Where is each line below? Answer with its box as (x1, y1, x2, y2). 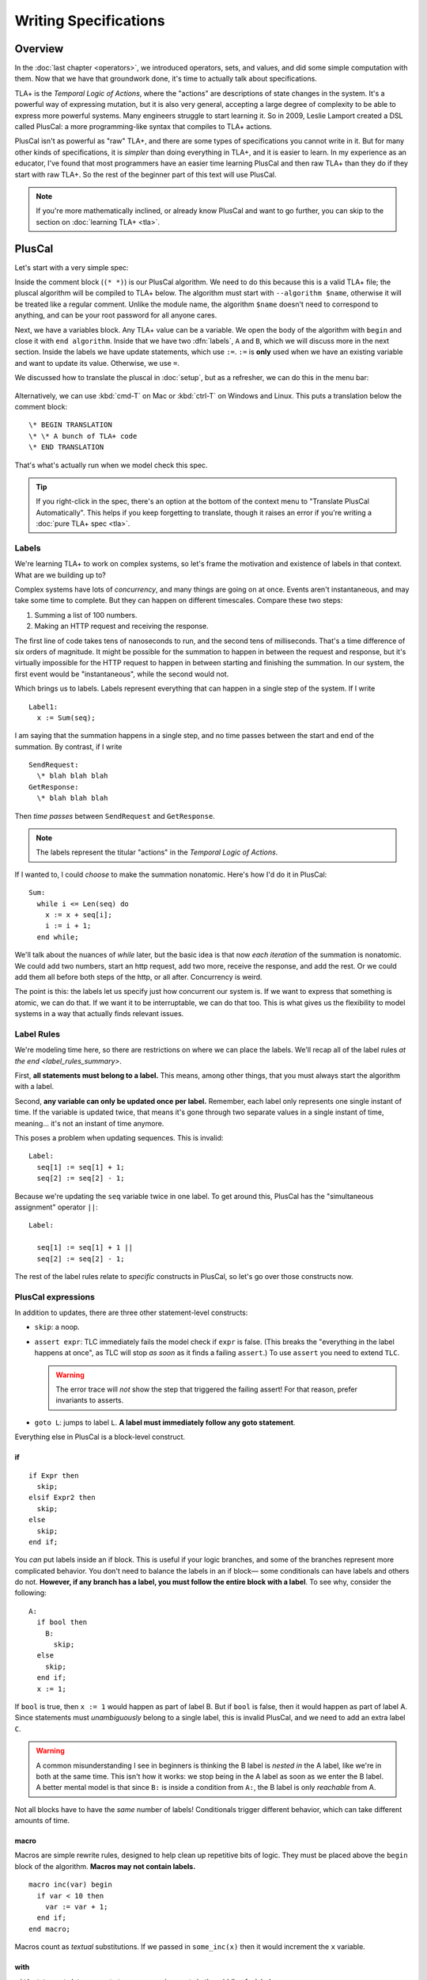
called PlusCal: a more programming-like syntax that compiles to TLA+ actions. (14, 122, 273, 131)
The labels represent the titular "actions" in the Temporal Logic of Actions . (36, 847, 278, 857)
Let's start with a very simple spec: (14, 262, 129, 272)
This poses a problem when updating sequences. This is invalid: (14, 1133, 224, 1142)
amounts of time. (14, 1816, 70, 1826)
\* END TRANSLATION (28, 443, 104, 451)
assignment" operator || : (14, 1202, 98, 1212)
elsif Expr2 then (28, 1493, 96, 1502)
